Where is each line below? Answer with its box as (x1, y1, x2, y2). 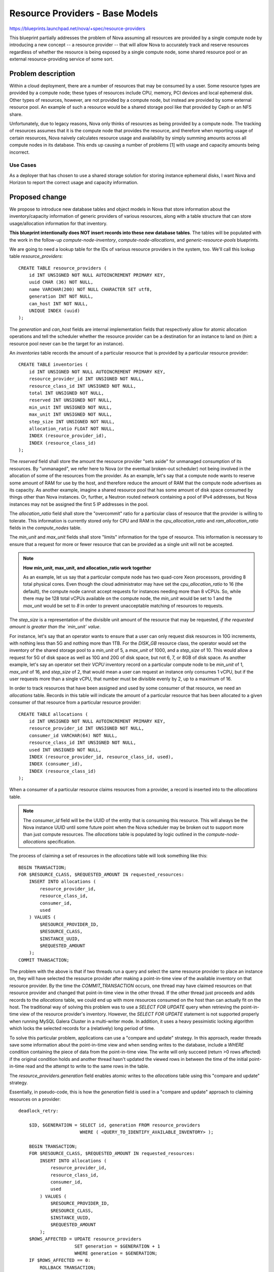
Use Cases (9, 162, 37, 169)
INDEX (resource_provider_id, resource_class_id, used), (28, 754, 174, 760)
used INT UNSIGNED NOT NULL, (28, 747, 101, 753)
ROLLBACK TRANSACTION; (40, 1264, 96, 1270)
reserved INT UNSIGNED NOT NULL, (28, 397, 113, 403)
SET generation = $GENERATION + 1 (74, 1243, 160, 1249)
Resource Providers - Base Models (9, 8, 158, 19)
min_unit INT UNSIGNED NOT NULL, (28, 404, 113, 410)
